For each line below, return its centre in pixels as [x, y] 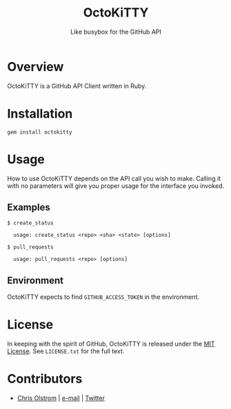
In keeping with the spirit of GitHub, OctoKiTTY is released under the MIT [111, 344]
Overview [36, 66]
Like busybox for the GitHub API [116, 32]
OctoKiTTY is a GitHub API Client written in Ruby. [77, 86]
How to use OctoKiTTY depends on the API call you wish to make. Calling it [114, 178]
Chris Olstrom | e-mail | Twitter [61, 398]
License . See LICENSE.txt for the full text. [66, 351]
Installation [40, 113]
